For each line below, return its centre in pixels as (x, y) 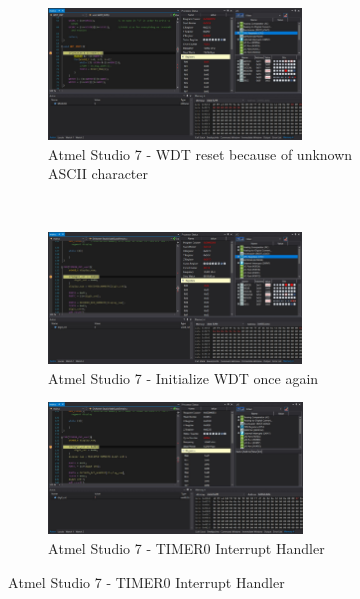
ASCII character (98, 173)
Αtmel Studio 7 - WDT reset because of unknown (200, 153)
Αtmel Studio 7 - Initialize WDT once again (183, 377)
